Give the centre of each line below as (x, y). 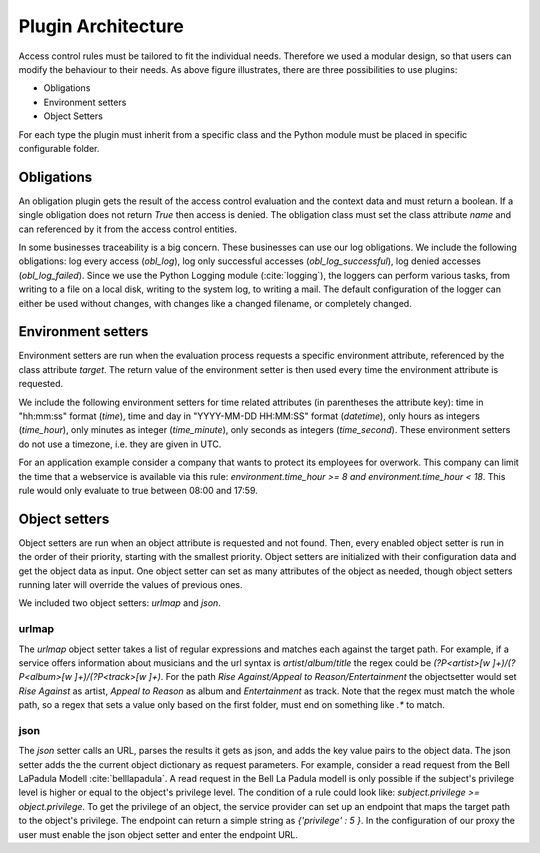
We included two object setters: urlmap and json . (120, 603)
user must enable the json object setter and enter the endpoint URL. (158, 834)
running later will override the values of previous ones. (131, 585)
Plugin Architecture (101, 26)
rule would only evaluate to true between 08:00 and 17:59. (138, 490)
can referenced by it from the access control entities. (127, 229)
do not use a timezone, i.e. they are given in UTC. (120, 444)
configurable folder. (59, 148)
